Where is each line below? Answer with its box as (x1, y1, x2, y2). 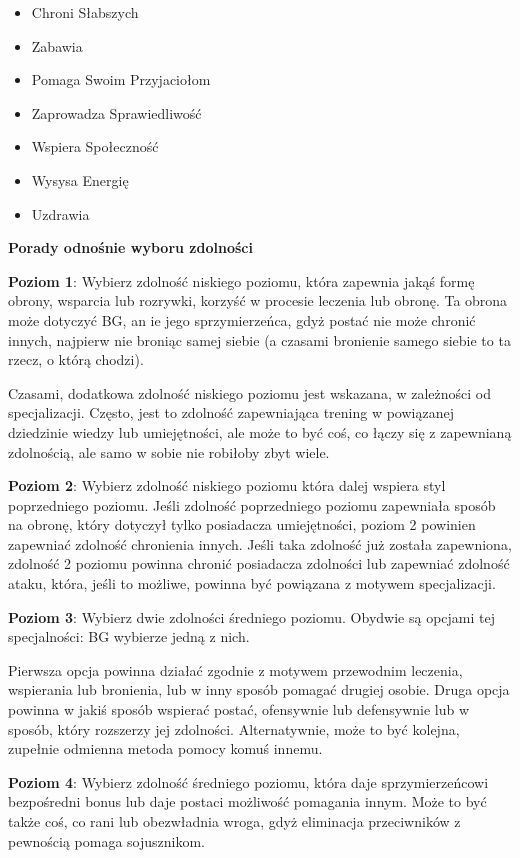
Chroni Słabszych (31, 2, 139, 22)
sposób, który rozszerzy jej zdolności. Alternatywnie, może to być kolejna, (8, 718, 460, 739)
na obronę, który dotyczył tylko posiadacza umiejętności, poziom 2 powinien (8, 514, 476, 535)
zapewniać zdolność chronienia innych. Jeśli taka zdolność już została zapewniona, (8, 533, 512, 554)
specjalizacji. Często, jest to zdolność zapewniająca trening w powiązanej (8, 402, 454, 423)
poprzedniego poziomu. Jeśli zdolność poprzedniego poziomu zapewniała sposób (8, 494, 496, 515)
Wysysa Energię (31, 169, 129, 190)
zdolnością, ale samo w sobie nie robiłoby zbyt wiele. (8, 441, 330, 462)
